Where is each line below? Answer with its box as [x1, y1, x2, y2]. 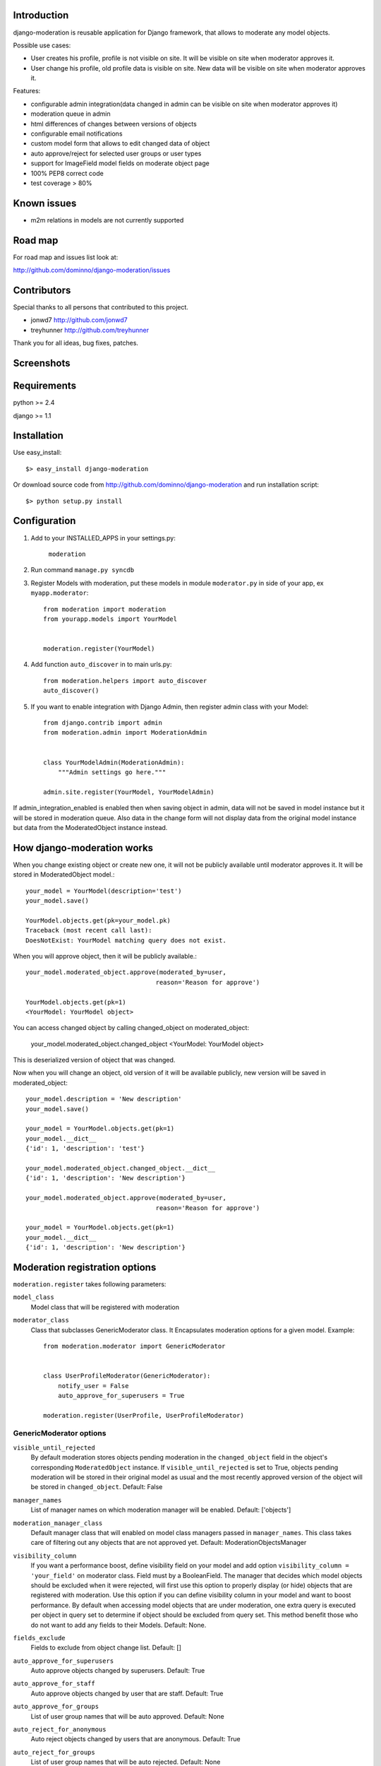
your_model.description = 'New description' [25, 1095, 183, 1103]
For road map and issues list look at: [13, 253, 119, 261]
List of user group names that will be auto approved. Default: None [30, 1712, 225, 1720]
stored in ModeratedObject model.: [13, 870, 115, 879]
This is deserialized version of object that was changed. [13, 1056, 176, 1065]
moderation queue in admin [30, 109, 111, 118]
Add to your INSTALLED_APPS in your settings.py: [30, 533, 176, 542]
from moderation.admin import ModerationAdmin [43, 728, 207, 737]
